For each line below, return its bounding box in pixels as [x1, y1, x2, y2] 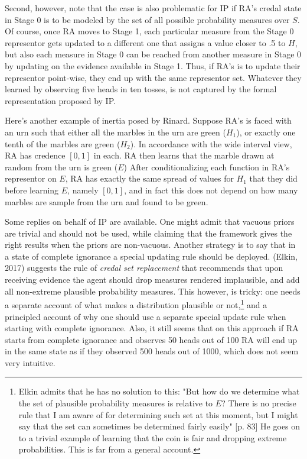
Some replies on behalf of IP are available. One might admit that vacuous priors [5, 215, 295, 228]
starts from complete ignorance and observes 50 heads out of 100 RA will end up [5, 333, 297, 345]
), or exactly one [236, 125, 296, 138]
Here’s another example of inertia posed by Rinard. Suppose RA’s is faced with [5, 114, 292, 127]
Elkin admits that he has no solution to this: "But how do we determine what [18, 385, 300, 397]
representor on [5, 172, 57, 185]
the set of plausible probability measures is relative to [18, 397, 213, 409]
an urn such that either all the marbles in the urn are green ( [5, 125, 226, 138]
